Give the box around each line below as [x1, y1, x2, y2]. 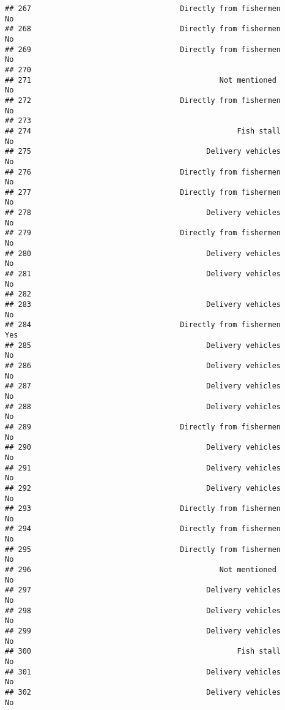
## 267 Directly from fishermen [5, 4, 281, 13]
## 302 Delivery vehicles [5, 687, 281, 697]
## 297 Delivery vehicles [5, 586, 281, 595]
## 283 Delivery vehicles [5, 300, 281, 309]
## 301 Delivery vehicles [5, 667, 281, 676]
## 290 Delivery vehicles [5, 443, 281, 452]
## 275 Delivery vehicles [5, 147, 281, 156]
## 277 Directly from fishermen [5, 187, 281, 197]
